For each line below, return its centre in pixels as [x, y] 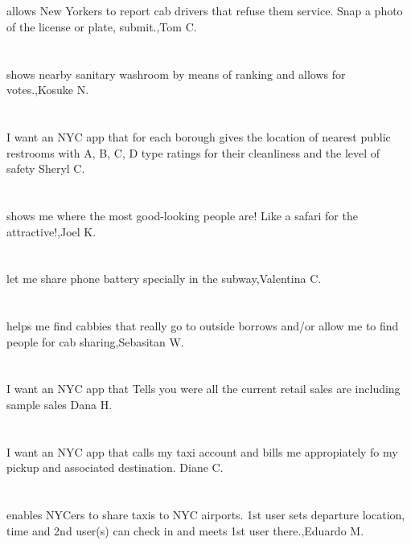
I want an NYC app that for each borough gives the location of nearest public [199, 136]
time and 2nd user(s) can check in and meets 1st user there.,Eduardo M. [185, 530]
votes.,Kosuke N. [48, 90]
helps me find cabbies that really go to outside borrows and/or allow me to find [203, 326]
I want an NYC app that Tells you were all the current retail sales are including [203, 389]
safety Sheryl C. [46, 168]
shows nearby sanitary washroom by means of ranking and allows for [176, 74]
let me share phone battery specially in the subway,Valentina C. [164, 279]
